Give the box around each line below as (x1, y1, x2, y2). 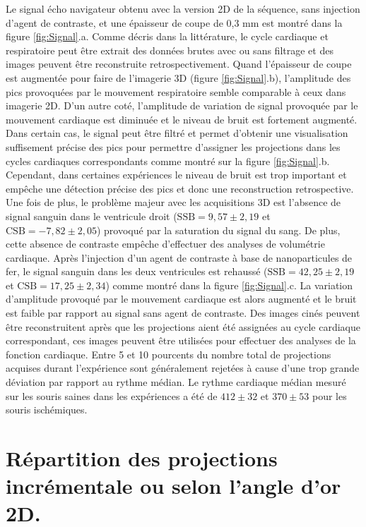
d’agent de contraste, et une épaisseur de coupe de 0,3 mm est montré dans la (6, 15, 343, 30)
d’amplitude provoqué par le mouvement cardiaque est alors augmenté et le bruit (6, 291, 357, 306)
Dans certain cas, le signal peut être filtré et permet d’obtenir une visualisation (6, 126, 348, 140)
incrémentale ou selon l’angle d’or (6, 471, 341, 500)
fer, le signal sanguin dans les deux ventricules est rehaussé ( (6, 264, 268, 279)
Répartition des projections (6, 444, 278, 472)
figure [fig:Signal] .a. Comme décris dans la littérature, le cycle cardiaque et (6, 29, 329, 44)
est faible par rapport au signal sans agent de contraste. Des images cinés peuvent (6, 305, 360, 320)
